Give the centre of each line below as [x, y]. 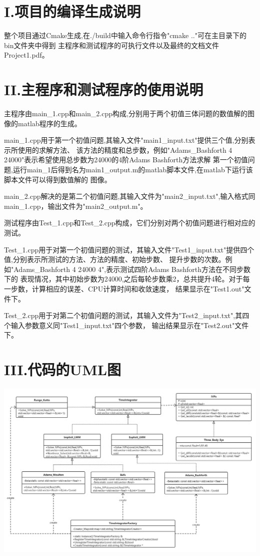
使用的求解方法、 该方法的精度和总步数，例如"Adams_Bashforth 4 [125, 150]
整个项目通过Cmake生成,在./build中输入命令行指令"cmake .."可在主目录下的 [125, 35]
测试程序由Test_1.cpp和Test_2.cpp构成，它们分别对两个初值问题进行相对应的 [130, 223]
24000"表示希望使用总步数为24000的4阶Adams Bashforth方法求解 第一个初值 [126, 160]
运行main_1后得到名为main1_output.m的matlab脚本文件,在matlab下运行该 [133, 169]
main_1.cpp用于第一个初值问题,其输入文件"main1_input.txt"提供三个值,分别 [126, 140]
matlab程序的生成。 [49, 123]
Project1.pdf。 [26, 55]
